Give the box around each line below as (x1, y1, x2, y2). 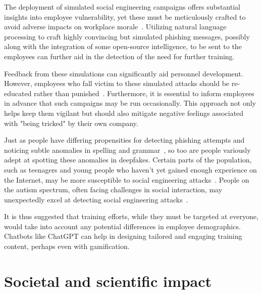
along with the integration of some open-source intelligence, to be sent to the (4, 41, 242, 52)
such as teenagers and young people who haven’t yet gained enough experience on (4, 164, 257, 175)
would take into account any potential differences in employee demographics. (4, 221, 241, 231)
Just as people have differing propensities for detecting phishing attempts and (4, 135, 245, 145)
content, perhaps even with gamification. (4, 241, 130, 251)
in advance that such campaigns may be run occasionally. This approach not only (4, 98, 256, 108)
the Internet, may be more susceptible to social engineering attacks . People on (4, 174, 249, 185)
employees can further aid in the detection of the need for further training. (4, 51, 235, 61)
